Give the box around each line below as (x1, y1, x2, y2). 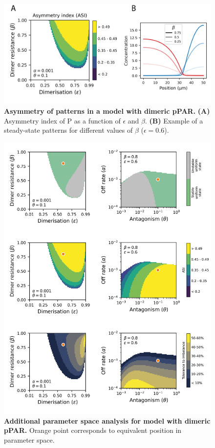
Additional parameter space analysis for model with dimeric (4, 415, 211, 426)
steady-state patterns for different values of (4, 125, 133, 135)
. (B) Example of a (145, 115, 203, 125)
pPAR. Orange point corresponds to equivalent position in (4, 425, 182, 435)
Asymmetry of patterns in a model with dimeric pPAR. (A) (4, 106, 210, 116)
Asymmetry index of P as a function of (4, 115, 121, 125)
